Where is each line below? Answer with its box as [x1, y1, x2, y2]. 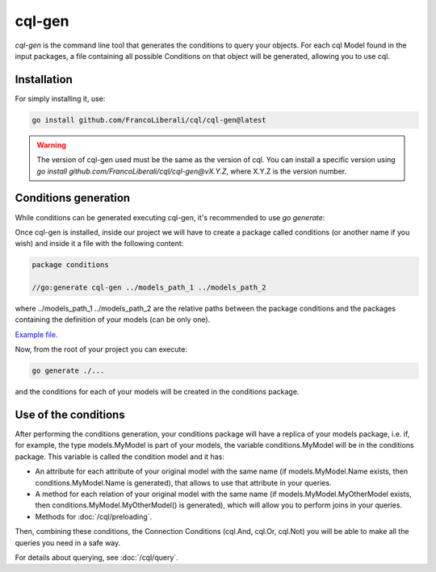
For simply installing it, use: [15, 94, 106, 103]
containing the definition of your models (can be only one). [15, 315, 211, 324]
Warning [36, 140, 66, 149]
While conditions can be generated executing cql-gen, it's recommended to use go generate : [15, 212, 325, 222]
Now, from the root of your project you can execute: [15, 344, 187, 354]
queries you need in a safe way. [15, 537, 121, 548]
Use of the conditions [15, 407, 125, 421]
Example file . [15, 329, 58, 339]
